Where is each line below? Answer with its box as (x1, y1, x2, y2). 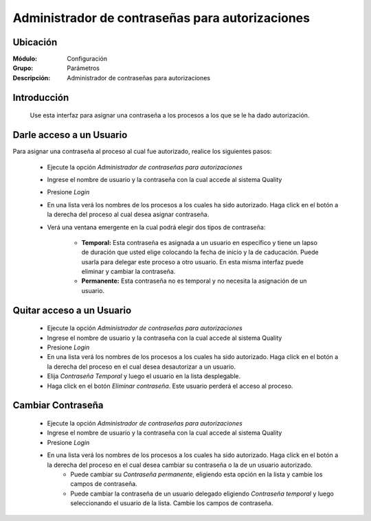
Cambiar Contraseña (12, 400, 104, 411)
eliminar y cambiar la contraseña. (81, 268, 176, 276)
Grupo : (12, 64, 34, 72)
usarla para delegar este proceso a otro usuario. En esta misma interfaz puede (81, 257, 304, 266)
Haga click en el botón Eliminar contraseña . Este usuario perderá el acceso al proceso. (47, 382, 293, 390)
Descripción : (12, 73, 51, 82)
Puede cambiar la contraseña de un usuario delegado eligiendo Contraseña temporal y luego (70, 489, 335, 498)
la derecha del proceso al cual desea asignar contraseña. (47, 210, 210, 219)
